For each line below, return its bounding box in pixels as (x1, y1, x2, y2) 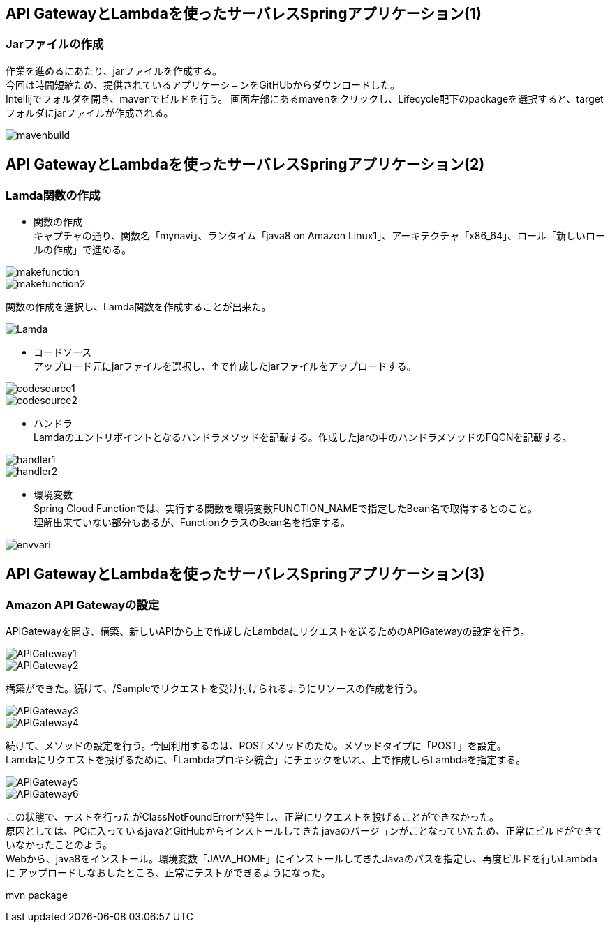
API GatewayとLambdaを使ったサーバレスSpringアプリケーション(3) (6, 565, 485, 583)
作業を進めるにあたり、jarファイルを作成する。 (6, 64, 222, 77)
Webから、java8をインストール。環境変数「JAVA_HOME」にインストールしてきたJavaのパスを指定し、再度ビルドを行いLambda (6, 853, 597, 865)
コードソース (34, 346, 92, 359)
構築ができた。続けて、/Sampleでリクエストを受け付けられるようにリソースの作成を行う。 (6, 682, 424, 695)
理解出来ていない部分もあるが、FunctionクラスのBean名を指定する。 (34, 516, 351, 529)
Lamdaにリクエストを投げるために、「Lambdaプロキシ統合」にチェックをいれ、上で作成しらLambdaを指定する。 (6, 754, 526, 766)
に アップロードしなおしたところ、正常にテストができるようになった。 (6, 867, 331, 879)
